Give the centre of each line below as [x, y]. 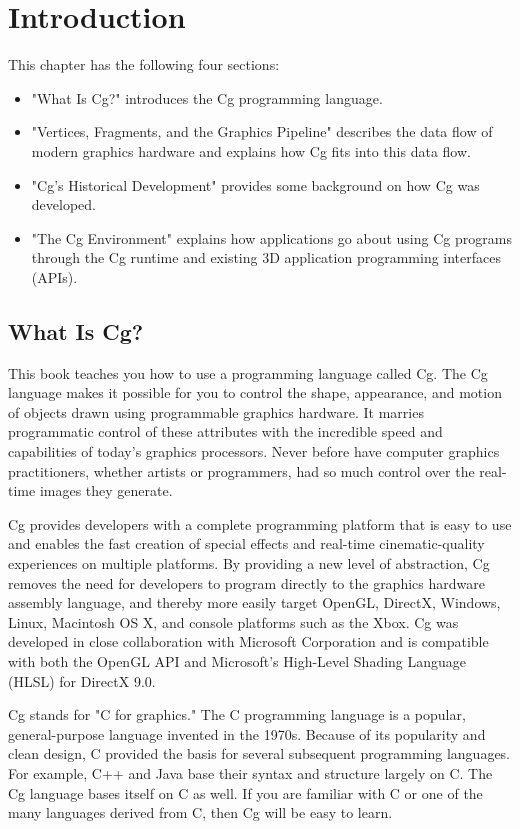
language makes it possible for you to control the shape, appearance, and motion [255, 392]
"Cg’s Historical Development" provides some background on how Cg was [255, 184]
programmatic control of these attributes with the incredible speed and [225, 431]
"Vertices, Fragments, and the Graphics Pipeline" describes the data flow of [262, 131]
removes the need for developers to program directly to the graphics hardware [246, 582]
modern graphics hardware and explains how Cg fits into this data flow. [251, 150]
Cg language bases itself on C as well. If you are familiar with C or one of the [245, 792]
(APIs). [54, 276]
